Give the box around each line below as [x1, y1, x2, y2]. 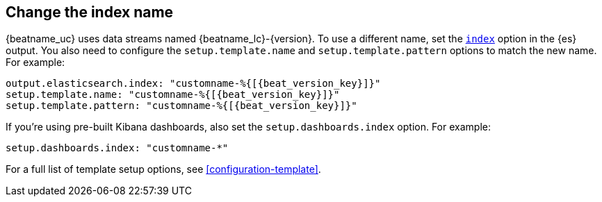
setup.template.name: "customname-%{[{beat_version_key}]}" [6, 89, 340, 101]
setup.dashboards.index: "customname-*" [6, 142, 229, 154]
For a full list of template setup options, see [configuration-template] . [6, 163, 321, 176]
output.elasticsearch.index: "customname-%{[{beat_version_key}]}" [6, 78, 381, 90]
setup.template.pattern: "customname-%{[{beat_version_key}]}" [6, 100, 357, 112]
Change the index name [6, 3, 174, 21]
